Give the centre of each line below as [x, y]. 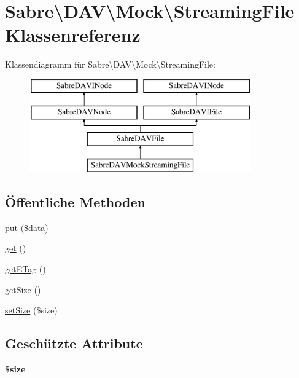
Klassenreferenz [73, 35]
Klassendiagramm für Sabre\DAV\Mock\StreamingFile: [110, 64]
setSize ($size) [31, 310]
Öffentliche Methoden [75, 202]
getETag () [25, 269]
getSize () [23, 289]
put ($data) [27, 227]
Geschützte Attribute [74, 343]
